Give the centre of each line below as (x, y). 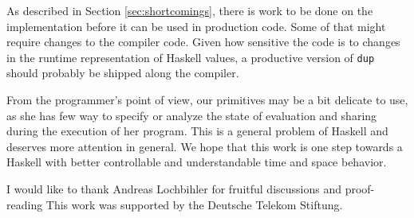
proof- (360, 189)
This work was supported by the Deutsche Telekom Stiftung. (194, 204)
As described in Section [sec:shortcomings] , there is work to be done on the (190, 10)
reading (25, 204)
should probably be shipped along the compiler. (123, 73)
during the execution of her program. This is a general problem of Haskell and (197, 131)
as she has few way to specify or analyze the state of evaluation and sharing (192, 115)
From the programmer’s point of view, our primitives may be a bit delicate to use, (207, 100)
